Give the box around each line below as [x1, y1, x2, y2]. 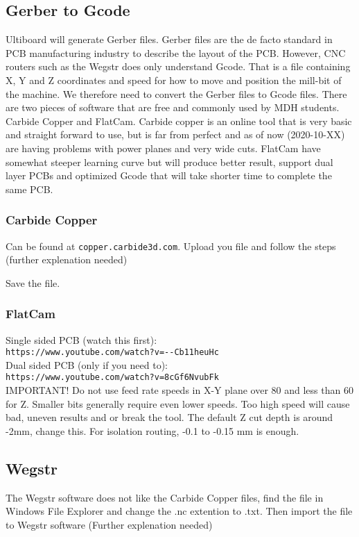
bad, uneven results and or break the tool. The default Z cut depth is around [6, 410, 333, 424]
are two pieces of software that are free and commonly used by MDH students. [6, 100, 340, 115]
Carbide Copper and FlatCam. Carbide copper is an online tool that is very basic [6, 113, 352, 128]
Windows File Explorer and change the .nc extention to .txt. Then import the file [6, 504, 353, 518]
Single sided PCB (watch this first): [6, 332, 157, 347]
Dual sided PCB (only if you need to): [6, 357, 168, 372]
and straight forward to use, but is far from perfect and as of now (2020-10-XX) [6, 127, 345, 142]
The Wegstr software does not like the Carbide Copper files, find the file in [6, 490, 324, 504]
